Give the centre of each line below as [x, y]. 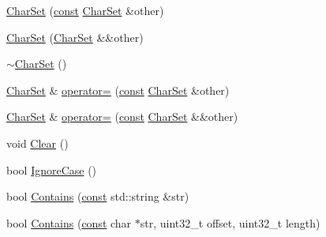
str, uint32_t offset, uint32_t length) [230, 222]
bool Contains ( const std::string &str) [98, 196]
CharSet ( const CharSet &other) [85, 10]
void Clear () [37, 143]
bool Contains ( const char [69, 222]
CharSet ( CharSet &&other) [75, 37]
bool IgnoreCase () [52, 169]
